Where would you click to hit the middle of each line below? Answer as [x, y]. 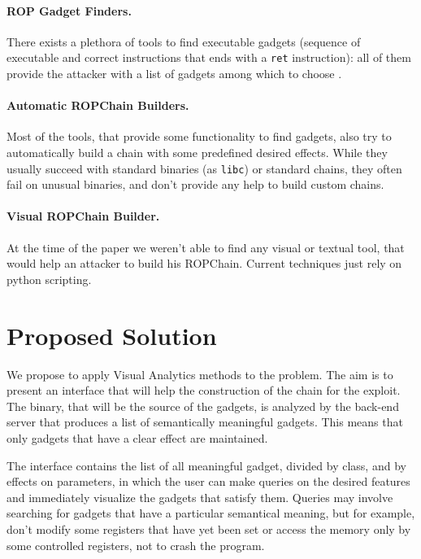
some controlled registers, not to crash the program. [136, 545]
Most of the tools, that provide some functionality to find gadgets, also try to [199, 136]
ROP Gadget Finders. [69, 10]
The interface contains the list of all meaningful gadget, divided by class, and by [206, 465]
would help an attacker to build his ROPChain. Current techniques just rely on [204, 263]
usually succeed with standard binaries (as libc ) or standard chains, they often [204, 168]
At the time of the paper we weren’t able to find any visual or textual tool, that [206, 247]
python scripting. [49, 279]
